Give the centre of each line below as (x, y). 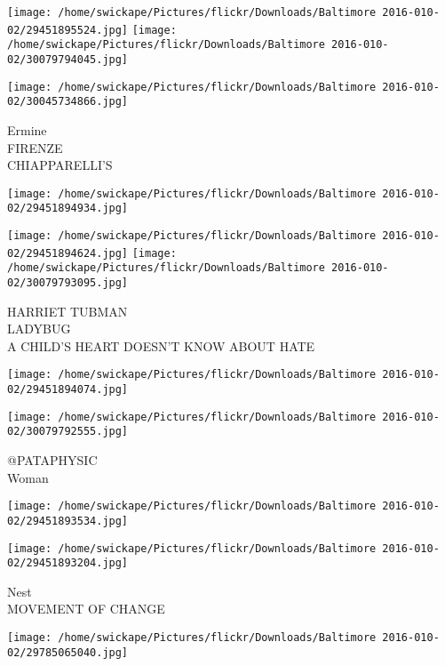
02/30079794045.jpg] (68, 59)
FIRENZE (35, 147)
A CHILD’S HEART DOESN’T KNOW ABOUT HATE (161, 345)
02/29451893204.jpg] (68, 563)
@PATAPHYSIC (52, 460)
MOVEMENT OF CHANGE (86, 609)
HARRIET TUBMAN (68, 311)
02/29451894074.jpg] (68, 390)
